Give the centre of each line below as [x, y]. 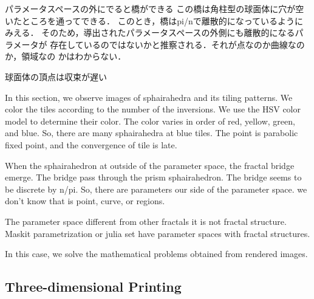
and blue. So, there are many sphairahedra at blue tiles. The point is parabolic [152, 133]
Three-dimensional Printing [93, 287]
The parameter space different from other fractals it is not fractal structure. [146, 221]
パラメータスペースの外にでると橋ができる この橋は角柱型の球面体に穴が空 [155, 9]
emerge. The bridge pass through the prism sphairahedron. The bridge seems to [153, 177]
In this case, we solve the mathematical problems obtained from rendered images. [156, 254]
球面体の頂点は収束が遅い [56, 76]
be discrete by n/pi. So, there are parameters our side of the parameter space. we [156, 189]
